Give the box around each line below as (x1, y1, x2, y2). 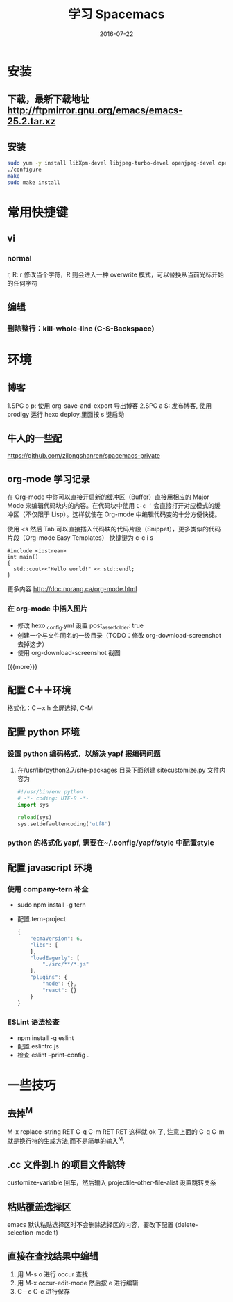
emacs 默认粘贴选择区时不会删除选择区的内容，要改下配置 (7, 1221, 174, 1229)
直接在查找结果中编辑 (7, 1250, 98, 1262)
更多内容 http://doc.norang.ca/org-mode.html (7, 585, 137, 593)
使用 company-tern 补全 (7, 884, 89, 893)
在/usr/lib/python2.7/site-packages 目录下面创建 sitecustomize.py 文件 (17, 766, 220, 775)
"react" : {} (42, 987, 77, 994)
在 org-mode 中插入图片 (7, 604, 88, 613)
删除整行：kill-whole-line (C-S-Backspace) (7, 324, 155, 333)
